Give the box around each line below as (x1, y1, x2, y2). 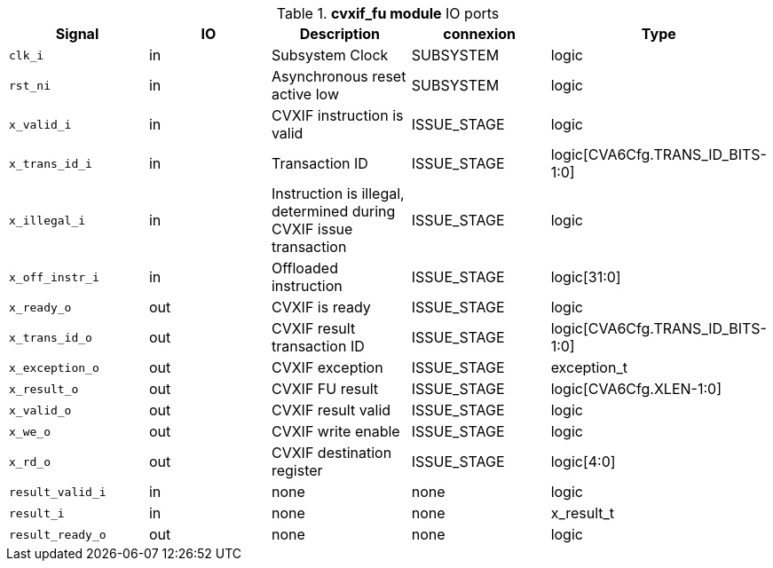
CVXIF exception (271, 359, 383, 376)
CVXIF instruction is (271, 106, 404, 124)
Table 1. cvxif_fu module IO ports (276, 4, 500, 22)
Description (299, 25, 381, 43)
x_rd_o (9, 454, 51, 469)
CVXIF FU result (271, 380, 379, 398)
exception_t (550, 359, 627, 376)
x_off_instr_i (9, 270, 99, 284)
